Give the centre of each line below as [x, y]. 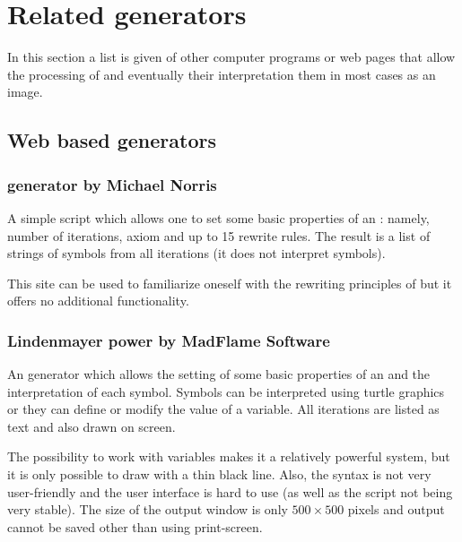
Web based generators [112, 140]
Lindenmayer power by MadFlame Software [169, 340]
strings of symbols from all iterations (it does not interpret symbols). [196, 253]
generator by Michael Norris [112, 184]
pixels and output [396, 509]
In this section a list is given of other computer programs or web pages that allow [231, 57]
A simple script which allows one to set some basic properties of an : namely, [218, 217]
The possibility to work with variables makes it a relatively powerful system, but [229, 456]
